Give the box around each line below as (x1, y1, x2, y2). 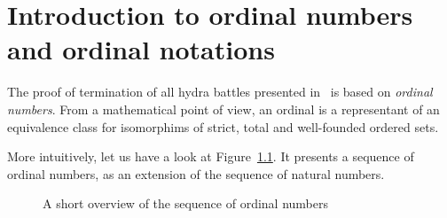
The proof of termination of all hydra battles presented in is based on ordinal (7, 82, 433, 101)
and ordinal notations (7, 31, 275, 67)
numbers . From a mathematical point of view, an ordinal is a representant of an (7, 99, 440, 118)
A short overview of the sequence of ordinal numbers (43, 194, 328, 213)
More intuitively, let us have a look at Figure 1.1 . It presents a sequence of (7, 147, 414, 166)
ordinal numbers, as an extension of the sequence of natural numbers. (7, 164, 385, 183)
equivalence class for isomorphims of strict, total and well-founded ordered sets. (7, 117, 439, 136)
